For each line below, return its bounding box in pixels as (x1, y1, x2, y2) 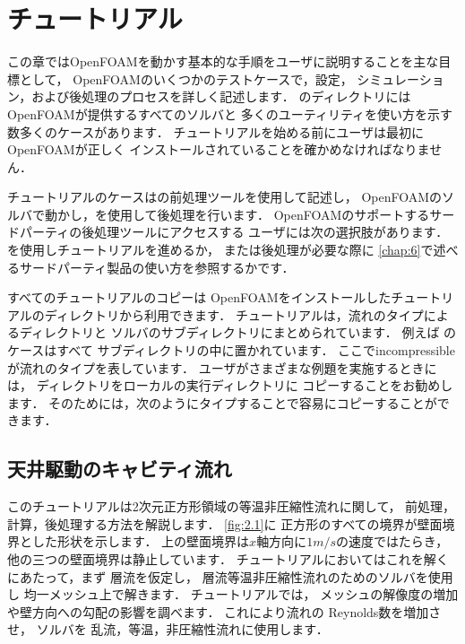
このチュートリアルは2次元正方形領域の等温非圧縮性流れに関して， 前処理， (7, 497, 456, 516)
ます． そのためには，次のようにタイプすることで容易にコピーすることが (7, 393, 437, 412)
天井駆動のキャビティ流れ (7, 455, 232, 483)
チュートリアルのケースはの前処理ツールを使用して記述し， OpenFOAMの (7, 187, 443, 206)
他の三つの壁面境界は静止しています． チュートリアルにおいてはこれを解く (7, 549, 449, 568)
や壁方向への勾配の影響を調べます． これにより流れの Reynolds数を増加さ (7, 602, 442, 621)
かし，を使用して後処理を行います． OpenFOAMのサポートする (56, 205, 430, 223)
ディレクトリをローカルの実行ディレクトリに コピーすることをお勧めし (36, 376, 453, 395)
